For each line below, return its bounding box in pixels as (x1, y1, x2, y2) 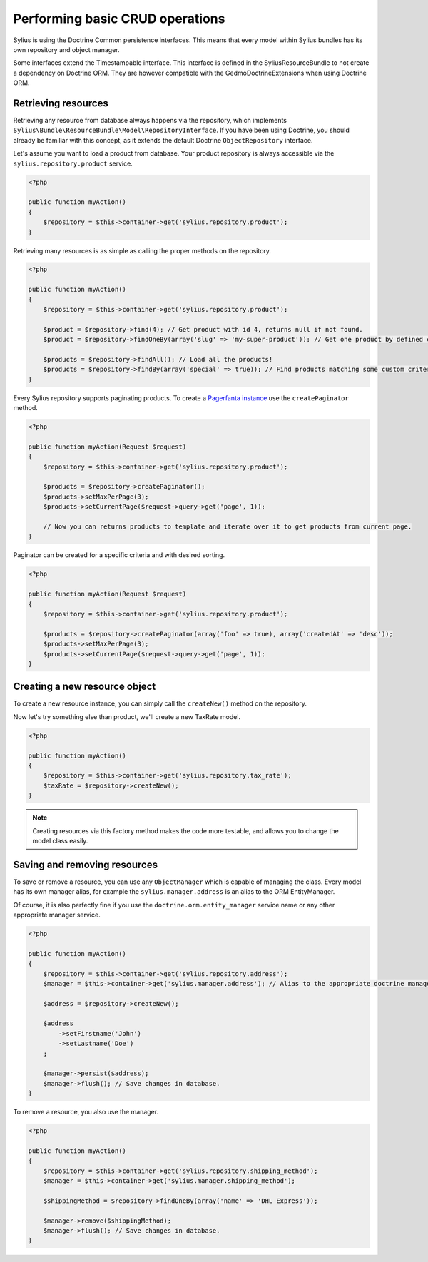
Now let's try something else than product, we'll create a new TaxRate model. (13, 712, 241, 721)
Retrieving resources (13, 97, 108, 109)
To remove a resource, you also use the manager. (13, 1108, 159, 1116)
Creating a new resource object (13, 681, 156, 693)
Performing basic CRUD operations (13, 11, 225, 26)
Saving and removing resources (13, 858, 158, 870)
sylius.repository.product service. (13, 159, 133, 168)
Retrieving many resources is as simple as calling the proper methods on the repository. (13, 246, 271, 255)
